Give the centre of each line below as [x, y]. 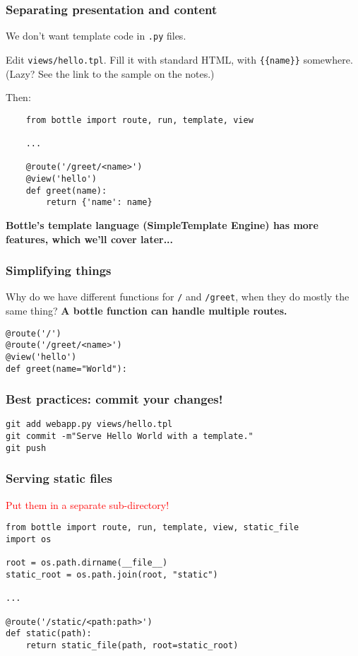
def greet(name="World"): [66, 369]
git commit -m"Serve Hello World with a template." [130, 437]
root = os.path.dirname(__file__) [87, 563]
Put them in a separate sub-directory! [88, 504]
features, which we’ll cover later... [90, 239]
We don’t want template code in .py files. [96, 36]
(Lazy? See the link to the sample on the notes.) [110, 73]
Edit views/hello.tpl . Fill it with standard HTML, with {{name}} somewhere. [179, 59]
